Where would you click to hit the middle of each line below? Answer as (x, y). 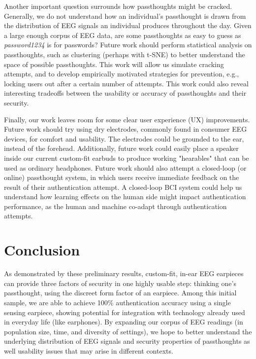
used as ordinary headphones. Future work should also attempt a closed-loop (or (125, 167)
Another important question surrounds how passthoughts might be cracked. (118, 6)
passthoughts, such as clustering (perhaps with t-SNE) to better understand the (125, 54)
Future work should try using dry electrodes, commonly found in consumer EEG (126, 129)
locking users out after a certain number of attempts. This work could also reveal (126, 83)
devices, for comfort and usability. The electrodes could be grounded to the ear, (124, 138)
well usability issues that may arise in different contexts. (89, 350)
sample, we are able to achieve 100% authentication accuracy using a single (117, 302)
